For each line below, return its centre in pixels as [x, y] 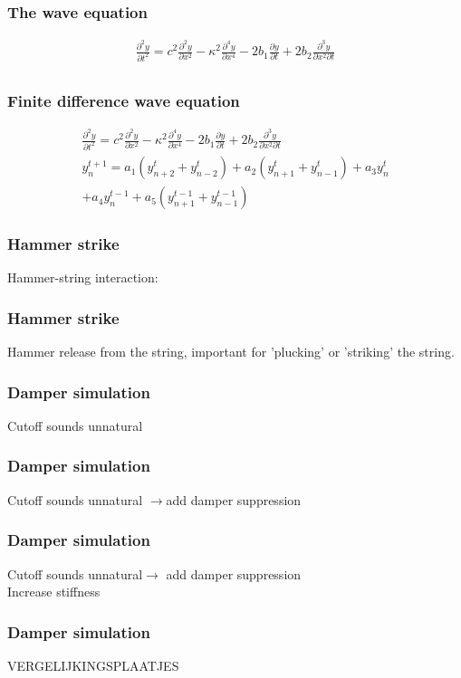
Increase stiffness [54, 592]
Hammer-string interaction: [83, 277]
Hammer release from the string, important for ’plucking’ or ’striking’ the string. [231, 352]
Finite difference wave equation [124, 100]
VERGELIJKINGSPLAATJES [93, 665]
